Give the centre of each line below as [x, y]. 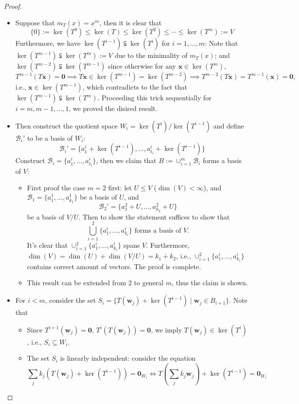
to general [149, 283]
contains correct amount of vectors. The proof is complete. [114, 266]
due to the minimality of [151, 55]
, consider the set [70, 300]
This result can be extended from [77, 283]
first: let [120, 187]
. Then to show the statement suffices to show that [154, 216]
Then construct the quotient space [66, 125]
